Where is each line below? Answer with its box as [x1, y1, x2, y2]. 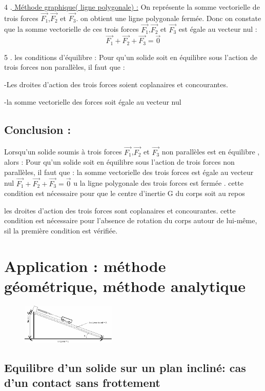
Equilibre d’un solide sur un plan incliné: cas [4, 359, 246, 375]
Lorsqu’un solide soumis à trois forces [4, 146, 122, 157]
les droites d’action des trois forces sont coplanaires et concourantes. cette [4, 205, 236, 216]
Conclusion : [4, 121, 71, 137]
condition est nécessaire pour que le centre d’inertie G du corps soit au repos [4, 188, 245, 199]
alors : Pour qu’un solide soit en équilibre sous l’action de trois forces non [4, 157, 235, 167]
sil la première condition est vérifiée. [4, 225, 118, 236]
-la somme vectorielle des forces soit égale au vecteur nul [4, 96, 181, 107]
